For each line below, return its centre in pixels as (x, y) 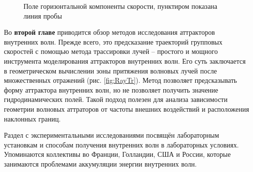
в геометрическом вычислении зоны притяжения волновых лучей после (111, 70)
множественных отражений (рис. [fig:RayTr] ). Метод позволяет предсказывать (121, 80)
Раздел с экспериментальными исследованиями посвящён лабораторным (112, 135)
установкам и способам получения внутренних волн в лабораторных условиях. (121, 144)
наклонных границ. (32, 118)
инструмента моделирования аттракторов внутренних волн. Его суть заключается (125, 61)
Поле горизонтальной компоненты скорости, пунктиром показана (121, 6)
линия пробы (43, 15)
